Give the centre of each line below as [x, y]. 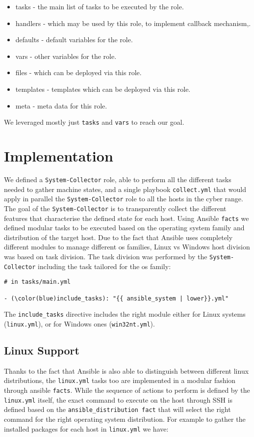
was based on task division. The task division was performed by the [106, 256]
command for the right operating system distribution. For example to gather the [125, 419]
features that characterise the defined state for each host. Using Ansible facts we [127, 218]
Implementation [59, 156]
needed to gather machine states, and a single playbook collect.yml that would [125, 189]
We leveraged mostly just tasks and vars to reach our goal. [94, 122]
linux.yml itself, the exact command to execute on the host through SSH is [118, 399]
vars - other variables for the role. [66, 56]
